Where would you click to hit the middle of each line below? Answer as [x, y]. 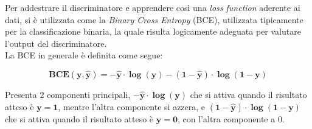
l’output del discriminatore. [56, 43]
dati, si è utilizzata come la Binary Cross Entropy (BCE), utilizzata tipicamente [154, 19]
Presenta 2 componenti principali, [68, 94]
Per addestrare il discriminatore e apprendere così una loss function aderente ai [153, 7]
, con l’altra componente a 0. [231, 118]
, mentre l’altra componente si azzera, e [132, 106]
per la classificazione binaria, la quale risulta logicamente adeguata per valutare [153, 31]
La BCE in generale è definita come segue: [84, 55]
